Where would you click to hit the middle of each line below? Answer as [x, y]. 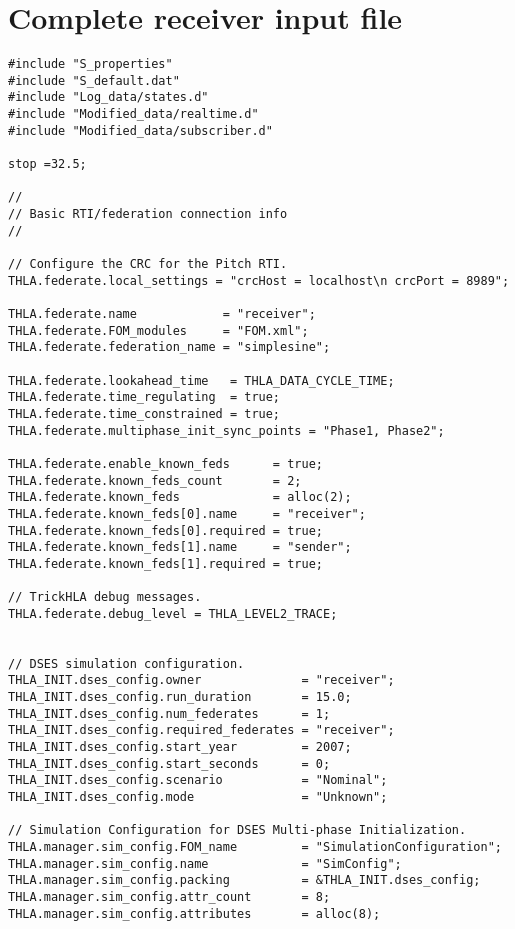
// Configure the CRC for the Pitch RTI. [148, 264]
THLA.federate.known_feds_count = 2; [155, 480]
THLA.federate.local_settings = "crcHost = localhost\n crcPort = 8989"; [259, 280]
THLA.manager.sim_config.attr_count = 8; [169, 896]
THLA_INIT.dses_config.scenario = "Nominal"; [198, 780]
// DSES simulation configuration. [126, 663]
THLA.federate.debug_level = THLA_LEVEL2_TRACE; [173, 613]
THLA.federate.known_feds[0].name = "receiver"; [187, 513]
